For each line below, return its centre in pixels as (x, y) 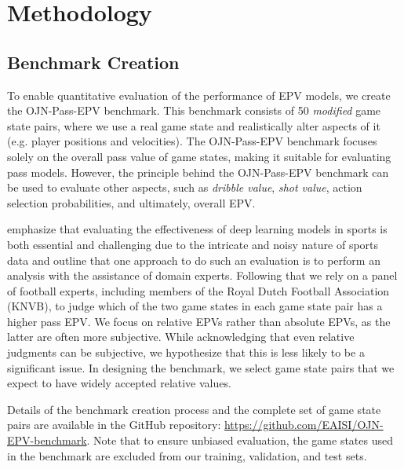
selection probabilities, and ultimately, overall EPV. (131, 202)
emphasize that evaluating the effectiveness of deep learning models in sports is (197, 229)
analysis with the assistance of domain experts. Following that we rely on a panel (202, 275)
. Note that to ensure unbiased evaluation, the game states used (240, 440)
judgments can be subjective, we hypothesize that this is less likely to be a (186, 352)
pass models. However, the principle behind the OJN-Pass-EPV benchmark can (198, 172)
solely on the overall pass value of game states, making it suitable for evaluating (199, 156)
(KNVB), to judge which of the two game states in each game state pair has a (195, 306)
